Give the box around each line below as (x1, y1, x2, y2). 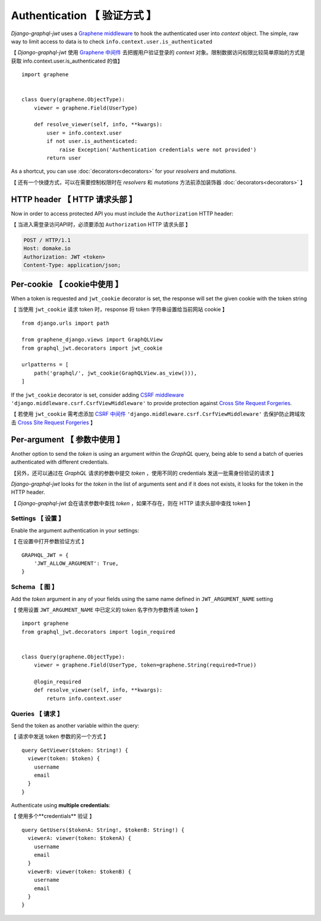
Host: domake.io (23, 245, 71, 252)
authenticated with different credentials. (11, 459, 109, 466)
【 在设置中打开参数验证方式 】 (11, 538, 87, 545)
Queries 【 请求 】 (11, 710, 64, 718)
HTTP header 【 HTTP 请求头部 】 (11, 194, 137, 204)
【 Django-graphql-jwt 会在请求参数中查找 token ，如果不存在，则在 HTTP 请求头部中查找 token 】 (11, 499, 253, 506)
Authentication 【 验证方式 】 (11, 9, 157, 22)
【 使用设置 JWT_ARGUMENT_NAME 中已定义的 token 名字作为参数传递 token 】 (11, 606, 202, 613)
